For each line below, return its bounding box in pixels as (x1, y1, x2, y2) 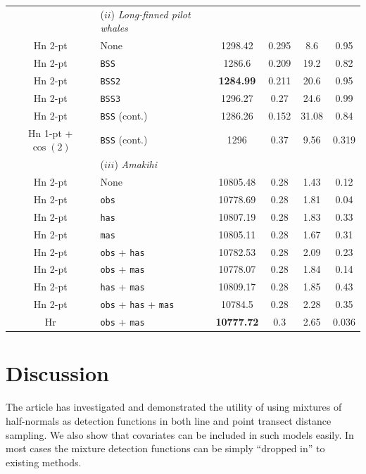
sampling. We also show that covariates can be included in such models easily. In (6, 427, 354, 442)
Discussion (6, 359, 109, 387)
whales (100, 20, 128, 35)
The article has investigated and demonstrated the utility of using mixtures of (6, 399, 342, 414)
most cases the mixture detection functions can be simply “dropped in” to (6, 441, 325, 456)
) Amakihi (114, 157, 158, 172)
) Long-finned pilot (111, 6, 191, 21)
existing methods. (6, 454, 82, 469)
